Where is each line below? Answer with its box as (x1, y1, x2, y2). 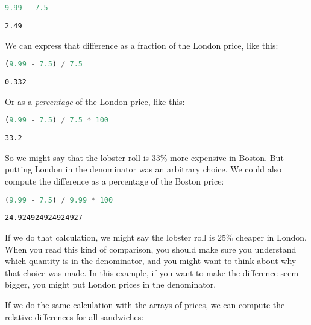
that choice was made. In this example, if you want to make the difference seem (5, 266, 299, 279)
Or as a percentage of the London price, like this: (5, 95, 185, 107)
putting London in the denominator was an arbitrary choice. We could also (5, 163, 282, 175)
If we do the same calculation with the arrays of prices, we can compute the (5, 298, 285, 311)
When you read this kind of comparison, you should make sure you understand (5, 242, 297, 255)
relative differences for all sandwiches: (5, 310, 144, 323)
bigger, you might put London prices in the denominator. (5, 278, 216, 291)
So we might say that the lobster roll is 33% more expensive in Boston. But (5, 151, 284, 163)
